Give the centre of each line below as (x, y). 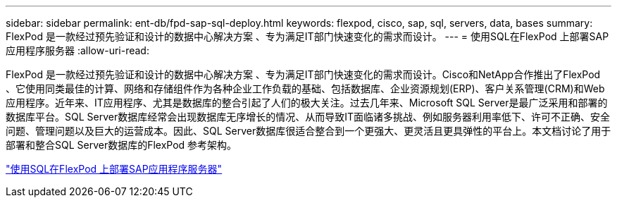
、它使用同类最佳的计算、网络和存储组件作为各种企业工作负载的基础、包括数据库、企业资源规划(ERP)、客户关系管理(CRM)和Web (305, 88)
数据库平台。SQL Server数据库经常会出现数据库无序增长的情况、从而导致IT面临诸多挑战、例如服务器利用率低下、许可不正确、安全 (308, 117)
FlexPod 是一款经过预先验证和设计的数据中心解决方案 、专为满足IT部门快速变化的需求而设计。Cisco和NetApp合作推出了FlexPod (303, 74)
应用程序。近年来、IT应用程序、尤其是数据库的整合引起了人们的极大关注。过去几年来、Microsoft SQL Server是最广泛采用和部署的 (307, 103)
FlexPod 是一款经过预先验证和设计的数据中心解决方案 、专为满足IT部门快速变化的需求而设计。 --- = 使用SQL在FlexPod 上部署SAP (307, 36)
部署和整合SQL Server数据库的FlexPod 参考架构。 (121, 145)
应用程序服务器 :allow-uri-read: (77, 50)
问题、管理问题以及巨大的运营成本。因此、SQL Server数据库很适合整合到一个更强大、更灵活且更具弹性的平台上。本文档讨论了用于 (308, 131)
